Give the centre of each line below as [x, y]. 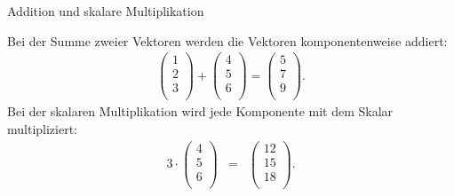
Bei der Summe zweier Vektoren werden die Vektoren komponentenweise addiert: [227, 40]
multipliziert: [43, 129]
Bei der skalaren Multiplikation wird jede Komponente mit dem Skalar [200, 111]
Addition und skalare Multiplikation [106, 11]
